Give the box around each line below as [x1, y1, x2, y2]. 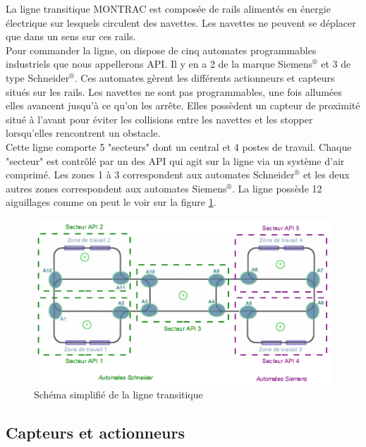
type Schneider [6, 70, 70, 85]
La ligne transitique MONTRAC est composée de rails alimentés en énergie [6, 1, 331, 16]
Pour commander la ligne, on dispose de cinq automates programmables [6, 42, 317, 57]
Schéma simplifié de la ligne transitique [34, 387, 203, 402]
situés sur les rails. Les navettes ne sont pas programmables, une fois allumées [6, 84, 342, 99]
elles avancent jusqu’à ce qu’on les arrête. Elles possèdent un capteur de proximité [6, 98, 360, 113]
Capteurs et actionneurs [6, 422, 185, 443]
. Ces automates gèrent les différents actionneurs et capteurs [74, 70, 335, 85]
